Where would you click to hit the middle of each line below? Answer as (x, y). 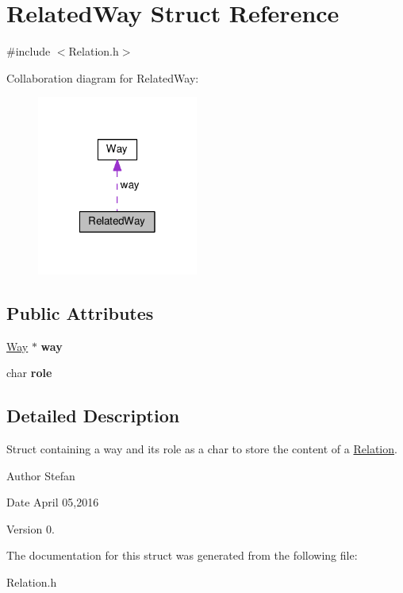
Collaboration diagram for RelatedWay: (103, 77)
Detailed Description (93, 416)
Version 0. (31, 528)
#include (29, 51)
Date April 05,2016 (53, 502)
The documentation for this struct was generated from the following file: (182, 555)
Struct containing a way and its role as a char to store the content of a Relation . (202, 449)
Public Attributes (80, 312)
